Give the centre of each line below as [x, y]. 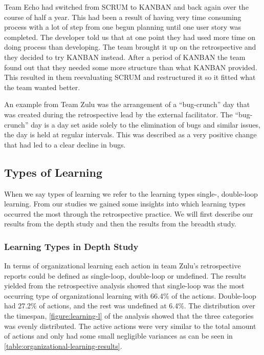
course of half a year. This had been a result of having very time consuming [123, 17]
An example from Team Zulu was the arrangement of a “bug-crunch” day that [127, 104]
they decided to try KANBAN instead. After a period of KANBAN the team [125, 57]
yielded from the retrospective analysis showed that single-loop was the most [124, 286]
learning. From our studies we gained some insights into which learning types [125, 204]
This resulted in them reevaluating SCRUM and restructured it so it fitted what [130, 77]
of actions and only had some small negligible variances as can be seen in [118, 336]
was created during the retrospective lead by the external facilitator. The [118, 114]
